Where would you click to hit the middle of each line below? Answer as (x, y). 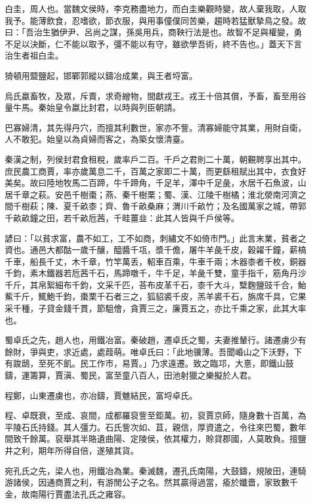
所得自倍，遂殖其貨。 (97, 450)
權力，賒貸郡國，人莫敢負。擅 (239, 439)
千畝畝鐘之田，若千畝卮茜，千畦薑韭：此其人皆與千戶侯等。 (122, 217)
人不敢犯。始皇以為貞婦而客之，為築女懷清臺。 (97, 139)
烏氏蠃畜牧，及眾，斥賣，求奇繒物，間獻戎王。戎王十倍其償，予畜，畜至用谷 (155, 95)
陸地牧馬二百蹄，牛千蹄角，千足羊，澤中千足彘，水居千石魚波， (172, 183)
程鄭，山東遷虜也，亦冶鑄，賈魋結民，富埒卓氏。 (101, 395)
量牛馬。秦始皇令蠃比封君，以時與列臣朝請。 (93, 107)
